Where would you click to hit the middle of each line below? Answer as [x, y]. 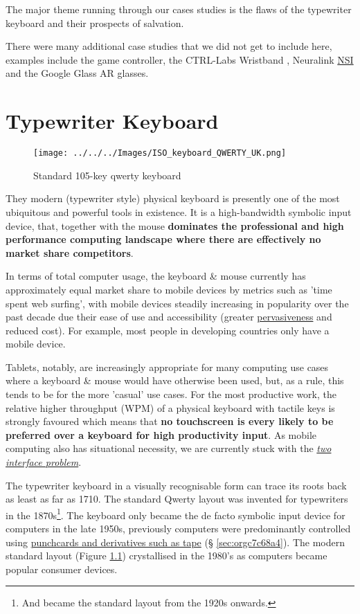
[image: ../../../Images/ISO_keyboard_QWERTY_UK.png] [160, 153]
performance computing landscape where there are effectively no [163, 239]
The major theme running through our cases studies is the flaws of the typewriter [179, 9]
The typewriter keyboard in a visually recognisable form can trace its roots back [176, 485]
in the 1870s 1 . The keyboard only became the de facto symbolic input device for [175, 514]
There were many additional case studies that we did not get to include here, [169, 46]
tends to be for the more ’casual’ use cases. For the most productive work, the [171, 394]
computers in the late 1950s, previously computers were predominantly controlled [178, 529]
